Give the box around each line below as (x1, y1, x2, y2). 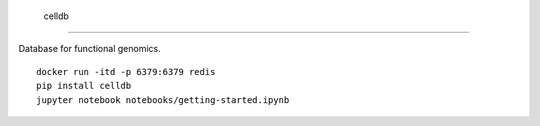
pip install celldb (36, 80, 132, 92)
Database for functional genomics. (18, 43, 161, 55)
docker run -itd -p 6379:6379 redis (36, 66, 216, 77)
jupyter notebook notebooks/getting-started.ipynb (36, 94, 290, 105)
